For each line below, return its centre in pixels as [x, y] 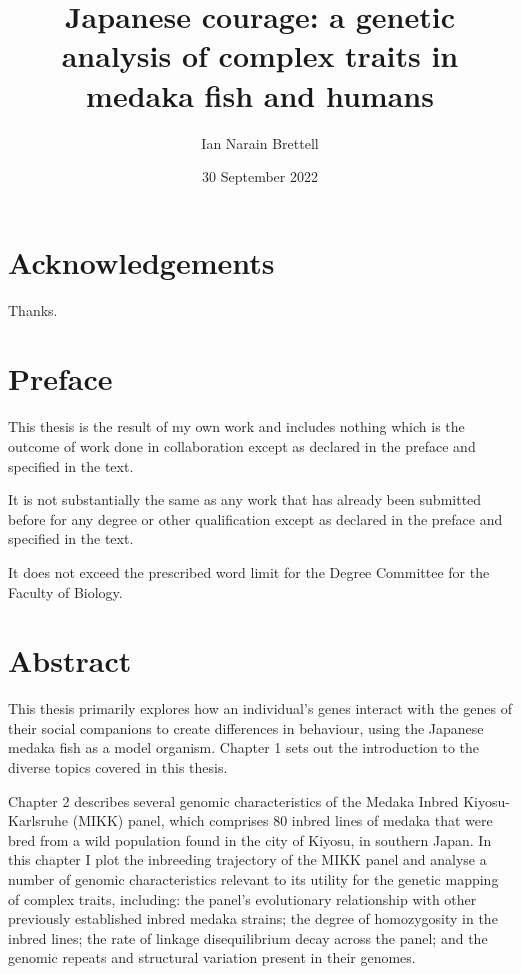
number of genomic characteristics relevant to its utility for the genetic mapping [253, 878]
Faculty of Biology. [65, 591]
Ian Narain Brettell [260, 142]
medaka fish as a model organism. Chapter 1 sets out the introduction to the [244, 747]
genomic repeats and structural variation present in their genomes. [212, 957]
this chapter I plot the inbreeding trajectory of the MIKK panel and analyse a [247, 859]
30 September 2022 [260, 176]
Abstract [70, 660]
